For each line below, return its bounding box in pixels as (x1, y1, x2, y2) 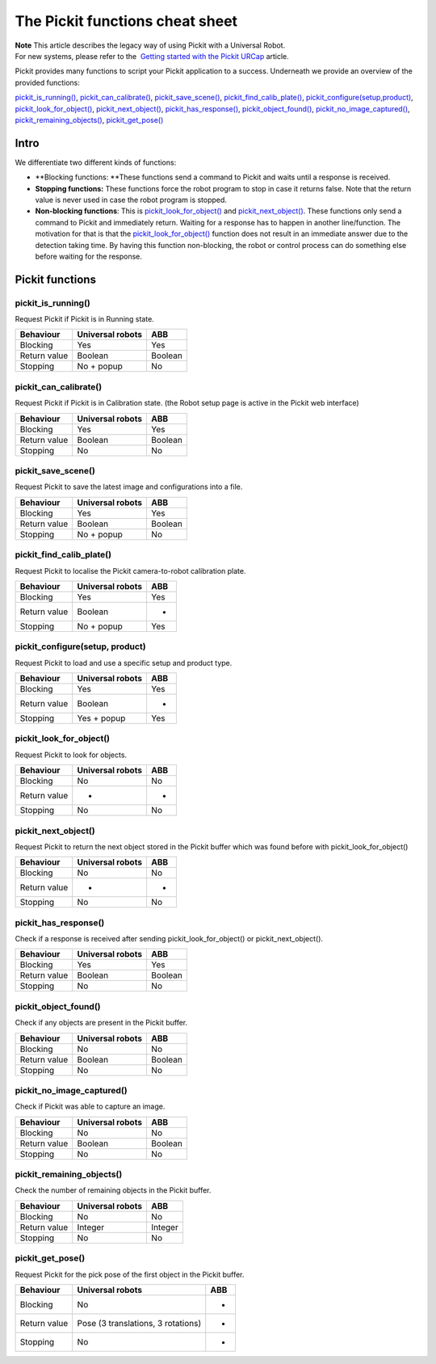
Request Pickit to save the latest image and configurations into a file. (15, 482, 243, 492)
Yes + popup (77, 713, 126, 724)
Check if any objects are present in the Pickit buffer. (15, 1018, 188, 1028)
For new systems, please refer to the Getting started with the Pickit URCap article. (15, 51, 290, 61)
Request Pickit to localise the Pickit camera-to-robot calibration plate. (15, 566, 246, 575)
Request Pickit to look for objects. (15, 750, 128, 760)
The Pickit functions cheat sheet (15, 12, 238, 30)
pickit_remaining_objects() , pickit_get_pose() (15, 115, 164, 124)
